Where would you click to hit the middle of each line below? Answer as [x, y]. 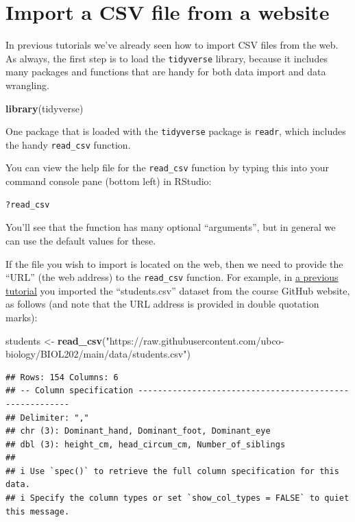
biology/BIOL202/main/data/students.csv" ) [98, 354]
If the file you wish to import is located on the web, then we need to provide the [174, 263]
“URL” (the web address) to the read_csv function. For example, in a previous [172, 277]
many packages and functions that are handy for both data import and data [166, 72]
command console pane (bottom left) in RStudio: [109, 181]
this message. [38, 511]
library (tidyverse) [45, 108]
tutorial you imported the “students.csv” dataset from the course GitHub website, [178, 290]
